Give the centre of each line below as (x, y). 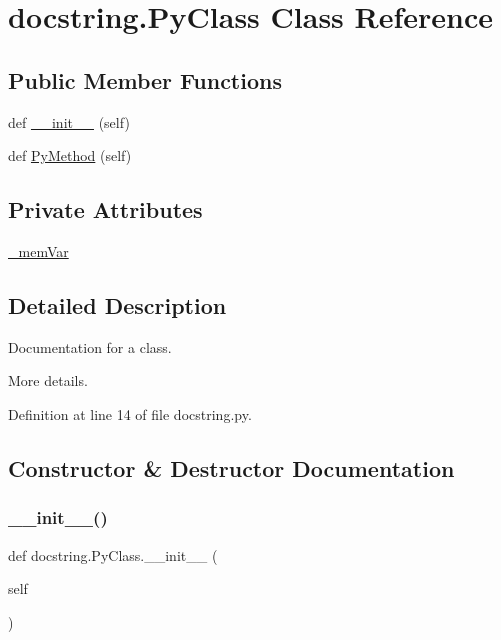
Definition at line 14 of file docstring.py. (130, 413)
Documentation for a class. (90, 346)
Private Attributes (105, 209)
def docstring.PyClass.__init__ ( (113, 554)
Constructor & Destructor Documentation (231, 467)
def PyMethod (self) (70, 155)
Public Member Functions (145, 79)
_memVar (38, 250)
